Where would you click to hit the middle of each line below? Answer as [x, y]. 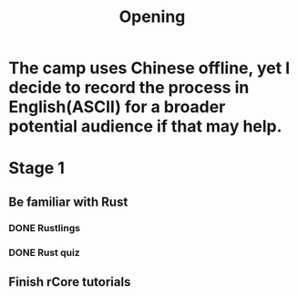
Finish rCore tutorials [70, 282]
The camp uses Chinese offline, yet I [149, 68]
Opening [152, 17]
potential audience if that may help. [145, 127]
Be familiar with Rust [68, 201]
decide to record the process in [129, 88]
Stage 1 [37, 169]
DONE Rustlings [45, 227]
